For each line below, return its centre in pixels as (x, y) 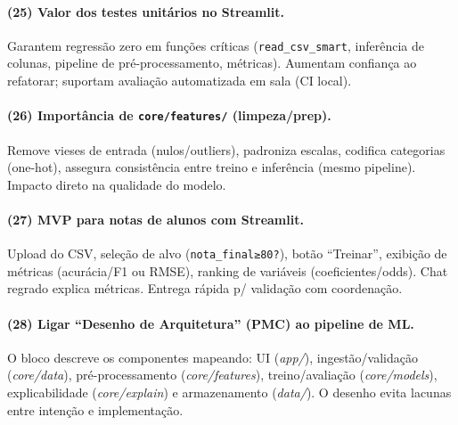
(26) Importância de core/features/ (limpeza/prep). (169, 115)
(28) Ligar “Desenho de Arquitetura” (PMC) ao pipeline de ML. (211, 323)
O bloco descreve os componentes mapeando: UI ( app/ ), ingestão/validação (213, 357)
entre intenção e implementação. (95, 409)
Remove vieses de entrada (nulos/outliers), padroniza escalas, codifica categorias (226, 149)
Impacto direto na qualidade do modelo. (117, 184)
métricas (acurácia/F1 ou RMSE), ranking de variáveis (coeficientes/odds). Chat (228, 270)
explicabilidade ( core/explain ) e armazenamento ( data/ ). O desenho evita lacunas (229, 392)
